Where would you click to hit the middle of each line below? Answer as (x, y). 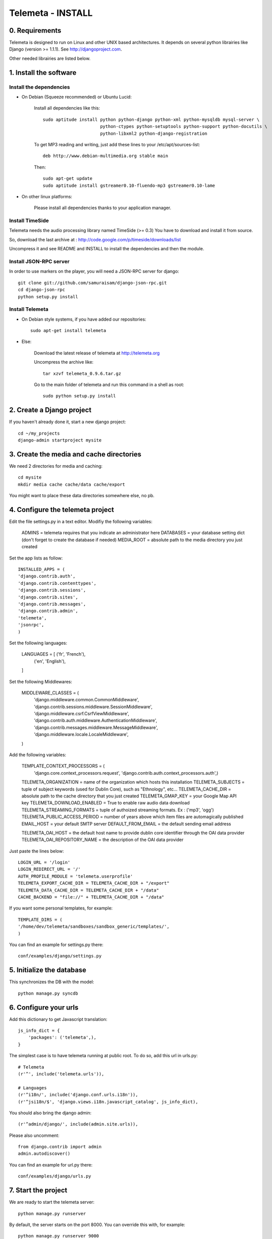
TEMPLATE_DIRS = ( (40, 920)
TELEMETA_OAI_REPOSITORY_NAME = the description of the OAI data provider (103, 840)
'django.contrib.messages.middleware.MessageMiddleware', (96, 727)
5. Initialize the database (48, 970)
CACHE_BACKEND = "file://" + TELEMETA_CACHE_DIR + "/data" (91, 897)
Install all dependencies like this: (67, 108)
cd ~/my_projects (39, 433)
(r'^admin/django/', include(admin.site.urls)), (78, 1124)
